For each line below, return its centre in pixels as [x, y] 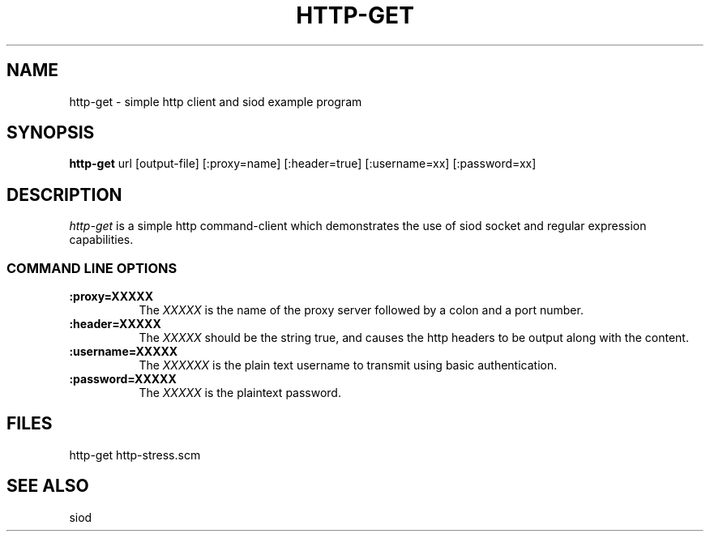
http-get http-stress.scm [135, 455]
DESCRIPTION [64, 194]
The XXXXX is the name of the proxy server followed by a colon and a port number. [361, 310]
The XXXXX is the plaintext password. [240, 393]
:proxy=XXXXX [111, 297]
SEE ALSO [48, 486]
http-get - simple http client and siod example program [216, 101]
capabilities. [101, 240]
